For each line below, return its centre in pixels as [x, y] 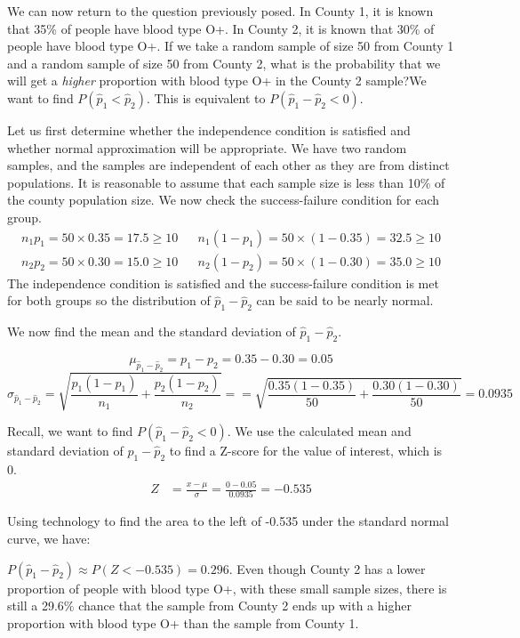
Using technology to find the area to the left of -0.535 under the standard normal [228, 521]
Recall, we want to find [70, 431]
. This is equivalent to [206, 97]
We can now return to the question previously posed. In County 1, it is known [220, 11]
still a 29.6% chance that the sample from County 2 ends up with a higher [209, 606]
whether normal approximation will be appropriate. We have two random [207, 147]
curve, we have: [49, 538]
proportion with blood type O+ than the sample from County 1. [183, 622]
